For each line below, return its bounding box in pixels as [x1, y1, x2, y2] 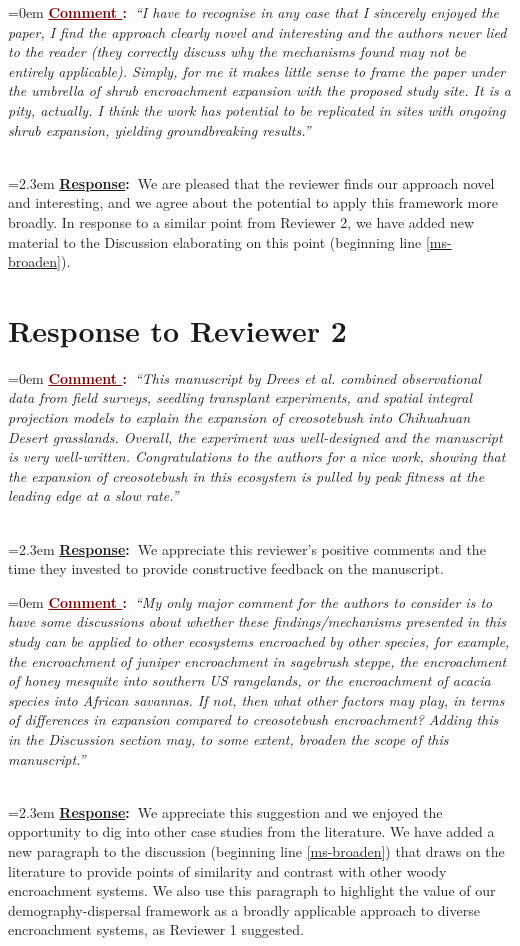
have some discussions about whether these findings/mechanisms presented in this [8, 611, 507, 632]
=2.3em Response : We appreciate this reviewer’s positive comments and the [8, 538, 486, 559]
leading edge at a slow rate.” [8, 485, 179, 506]
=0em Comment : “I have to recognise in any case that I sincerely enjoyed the [8, 2, 500, 22]
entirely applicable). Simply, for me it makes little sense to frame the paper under [8, 60, 506, 81]
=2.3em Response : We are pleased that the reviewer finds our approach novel [8, 172, 495, 193]
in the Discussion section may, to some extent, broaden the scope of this [8, 728, 449, 749]
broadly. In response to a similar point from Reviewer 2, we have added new [8, 211, 475, 232]
